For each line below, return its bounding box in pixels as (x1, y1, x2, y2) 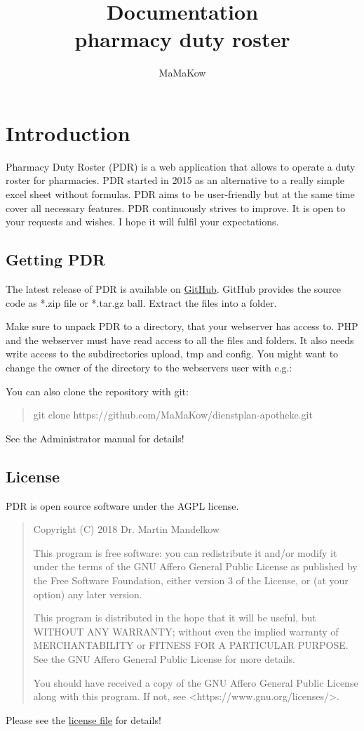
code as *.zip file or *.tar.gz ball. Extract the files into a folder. (6, 295, 277, 310)
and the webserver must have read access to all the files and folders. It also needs (6, 332, 354, 347)
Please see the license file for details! (6, 712, 161, 727)
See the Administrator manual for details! (6, 430, 184, 445)
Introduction (6, 118, 130, 147)
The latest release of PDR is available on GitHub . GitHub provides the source (6, 282, 342, 296)
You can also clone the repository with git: (6, 383, 189, 398)
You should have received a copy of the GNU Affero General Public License (33, 675, 358, 690)
